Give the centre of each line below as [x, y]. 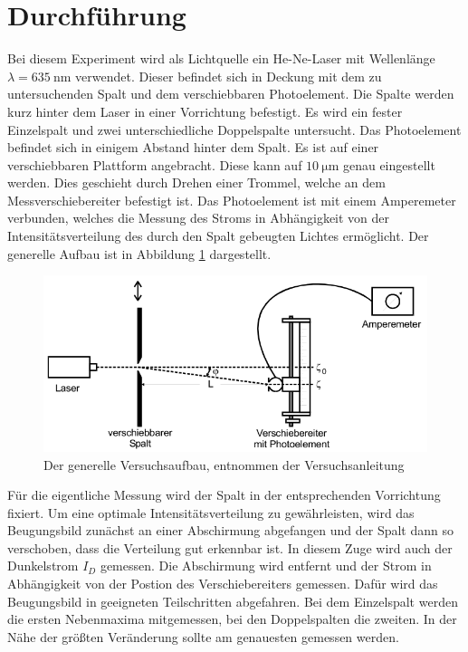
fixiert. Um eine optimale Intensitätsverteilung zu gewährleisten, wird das [211, 512]
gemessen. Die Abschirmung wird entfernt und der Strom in [266, 566]
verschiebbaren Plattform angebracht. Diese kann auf [155, 164]
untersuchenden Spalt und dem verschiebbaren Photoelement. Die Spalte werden [231, 94]
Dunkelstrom [43, 566]
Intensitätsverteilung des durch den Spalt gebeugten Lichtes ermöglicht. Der [218, 236]
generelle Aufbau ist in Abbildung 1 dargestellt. [139, 253]
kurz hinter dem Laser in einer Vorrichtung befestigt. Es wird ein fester [205, 111]
